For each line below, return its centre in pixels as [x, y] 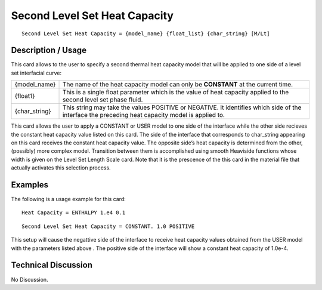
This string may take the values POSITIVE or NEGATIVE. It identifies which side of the [182, 107]
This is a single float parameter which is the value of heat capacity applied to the [176, 92]
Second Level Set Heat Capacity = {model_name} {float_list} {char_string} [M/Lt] [146, 33]
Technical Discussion [52, 265]
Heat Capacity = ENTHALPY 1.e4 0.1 [74, 213]
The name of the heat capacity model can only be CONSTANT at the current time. [178, 85]
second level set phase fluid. [103, 100]
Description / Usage [49, 50]
